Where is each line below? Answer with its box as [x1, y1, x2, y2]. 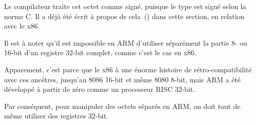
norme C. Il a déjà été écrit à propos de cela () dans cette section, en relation [4, 11, 244, 21]
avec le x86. [4, 21, 40, 31]
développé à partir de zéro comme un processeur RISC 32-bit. [4, 84, 195, 94]
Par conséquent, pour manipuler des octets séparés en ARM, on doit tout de [4, 100, 240, 111]
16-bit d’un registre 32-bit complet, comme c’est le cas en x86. [4, 47, 196, 58]
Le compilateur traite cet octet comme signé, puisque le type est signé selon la [4, 1, 246, 11]
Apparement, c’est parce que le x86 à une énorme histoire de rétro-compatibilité [4, 64, 252, 74]
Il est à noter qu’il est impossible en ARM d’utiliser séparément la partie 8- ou [4, 37, 247, 48]
